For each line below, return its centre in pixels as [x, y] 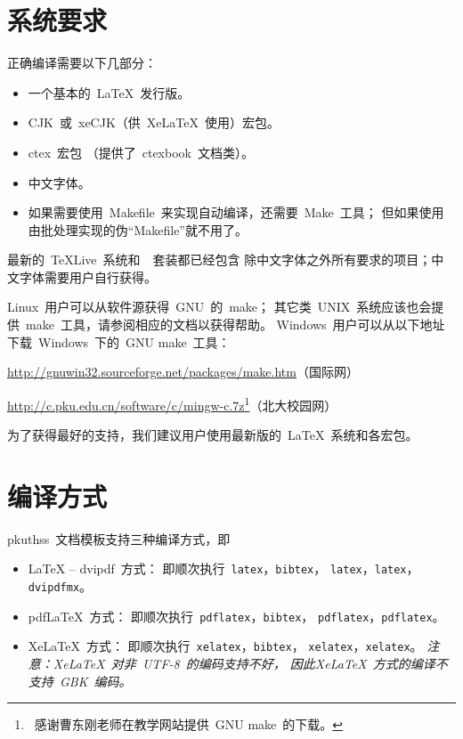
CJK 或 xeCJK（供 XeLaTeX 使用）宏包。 [154, 122]
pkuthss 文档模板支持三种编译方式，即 [119, 538]
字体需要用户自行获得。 [88, 276]
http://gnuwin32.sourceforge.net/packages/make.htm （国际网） [183, 372]
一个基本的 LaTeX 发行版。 [109, 92]
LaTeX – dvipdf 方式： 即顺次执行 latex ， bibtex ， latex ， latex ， [223, 568]
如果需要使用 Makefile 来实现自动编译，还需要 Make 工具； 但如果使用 [236, 212]
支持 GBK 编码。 [80, 681]
